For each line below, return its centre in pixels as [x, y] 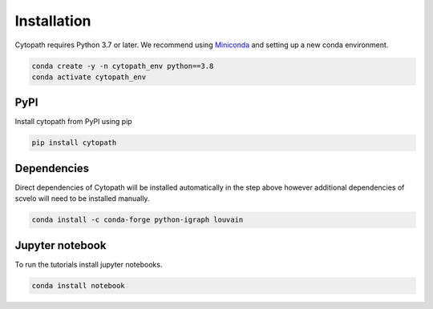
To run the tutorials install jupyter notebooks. [89, 264]
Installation [53, 21]
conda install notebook [79, 285]
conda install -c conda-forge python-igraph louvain [138, 220]
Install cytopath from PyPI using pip [73, 122]
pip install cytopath [74, 143]
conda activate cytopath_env [89, 77]
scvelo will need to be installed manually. [82, 199]
